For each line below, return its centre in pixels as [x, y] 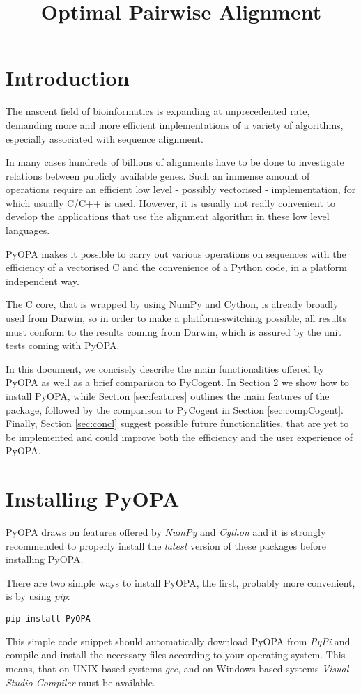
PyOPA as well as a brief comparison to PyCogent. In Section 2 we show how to [177, 382]
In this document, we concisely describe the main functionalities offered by [165, 368]
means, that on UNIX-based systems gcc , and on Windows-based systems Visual [177, 668]
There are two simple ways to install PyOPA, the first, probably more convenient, [180, 582]
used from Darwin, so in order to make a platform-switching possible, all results [176, 318]
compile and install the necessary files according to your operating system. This [176, 655]
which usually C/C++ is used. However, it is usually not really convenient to [170, 202]
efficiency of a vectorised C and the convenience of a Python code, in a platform [176, 267]
